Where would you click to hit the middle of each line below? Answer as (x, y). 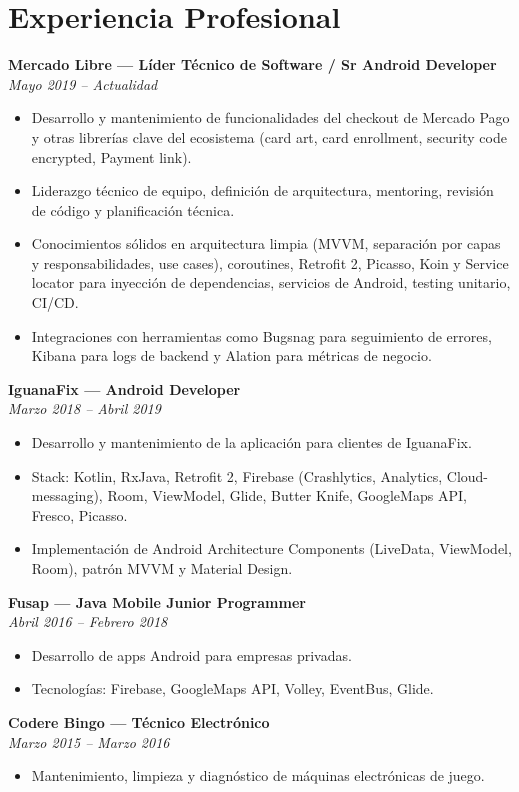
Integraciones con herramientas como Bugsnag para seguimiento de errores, (261, 335)
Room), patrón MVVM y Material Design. (162, 568)
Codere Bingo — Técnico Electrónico (139, 721)
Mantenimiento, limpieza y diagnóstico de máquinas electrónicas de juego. (258, 775)
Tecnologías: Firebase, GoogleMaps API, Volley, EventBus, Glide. (232, 688)
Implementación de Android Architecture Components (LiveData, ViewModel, (271, 548)
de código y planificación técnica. (133, 209)
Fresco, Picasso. (79, 514)
